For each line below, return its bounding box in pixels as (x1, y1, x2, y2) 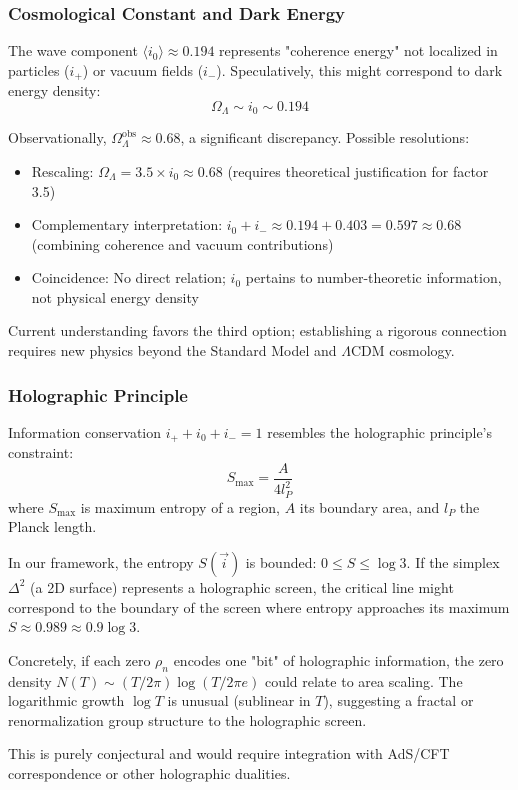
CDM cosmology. (351, 340, 455, 361)
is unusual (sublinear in (167, 690, 311, 711)
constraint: (8, 442, 74, 463)
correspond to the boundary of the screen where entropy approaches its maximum (8, 596, 510, 617)
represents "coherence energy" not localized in (219, 40, 498, 61)
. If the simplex (406, 551, 500, 572)
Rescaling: (31, 160, 94, 181)
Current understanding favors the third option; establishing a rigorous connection (8, 320, 507, 341)
